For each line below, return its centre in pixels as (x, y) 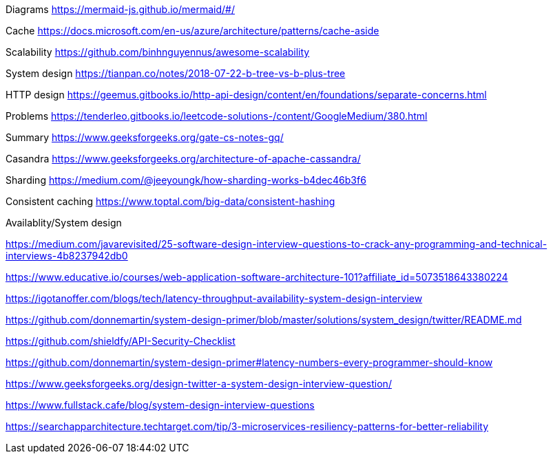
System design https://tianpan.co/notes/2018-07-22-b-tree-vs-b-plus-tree (176, 73)
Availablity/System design (64, 223)
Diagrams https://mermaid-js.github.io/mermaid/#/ (120, 9)
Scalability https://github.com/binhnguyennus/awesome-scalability (158, 52)
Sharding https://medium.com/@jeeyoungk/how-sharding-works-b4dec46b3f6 (186, 180)
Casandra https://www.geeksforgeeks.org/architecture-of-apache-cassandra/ (183, 159)
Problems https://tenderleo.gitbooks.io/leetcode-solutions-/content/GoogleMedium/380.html (217, 116)
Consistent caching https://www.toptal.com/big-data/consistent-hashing (170, 201)
